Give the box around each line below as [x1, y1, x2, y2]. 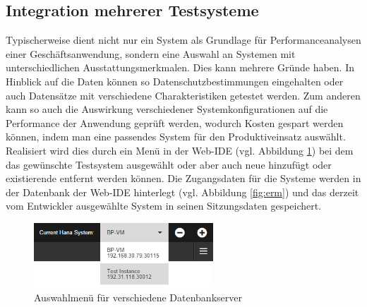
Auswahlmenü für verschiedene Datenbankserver [34, 289, 242, 304]
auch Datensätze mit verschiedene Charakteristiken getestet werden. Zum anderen [6, 88, 361, 102]
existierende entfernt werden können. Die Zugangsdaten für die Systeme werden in [6, 171, 361, 186]
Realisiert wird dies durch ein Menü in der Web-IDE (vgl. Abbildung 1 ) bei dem [6, 143, 354, 157]
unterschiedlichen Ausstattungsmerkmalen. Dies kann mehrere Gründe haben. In [6, 60, 355, 75]
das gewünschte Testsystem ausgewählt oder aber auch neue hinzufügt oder [6, 157, 332, 171]
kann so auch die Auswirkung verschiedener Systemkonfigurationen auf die [6, 102, 328, 116]
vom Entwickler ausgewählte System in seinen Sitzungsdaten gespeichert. [6, 198, 322, 213]
